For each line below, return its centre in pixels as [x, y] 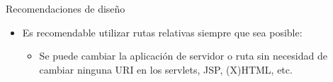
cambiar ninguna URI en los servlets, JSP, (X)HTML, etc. [166, 69]
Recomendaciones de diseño [66, 8]
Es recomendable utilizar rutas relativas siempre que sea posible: [162, 32]
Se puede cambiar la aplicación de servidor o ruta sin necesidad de [183, 56]
